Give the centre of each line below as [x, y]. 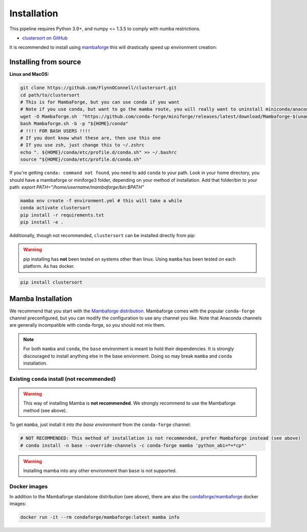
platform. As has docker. [49, 266]
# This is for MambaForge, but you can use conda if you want [100, 102]
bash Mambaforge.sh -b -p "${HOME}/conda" [74, 124]
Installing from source [45, 62]
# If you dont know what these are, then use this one [90, 138]
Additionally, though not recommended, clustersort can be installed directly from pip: [103, 236]
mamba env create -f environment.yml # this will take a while [101, 200]
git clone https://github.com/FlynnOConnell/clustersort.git [98, 88]
